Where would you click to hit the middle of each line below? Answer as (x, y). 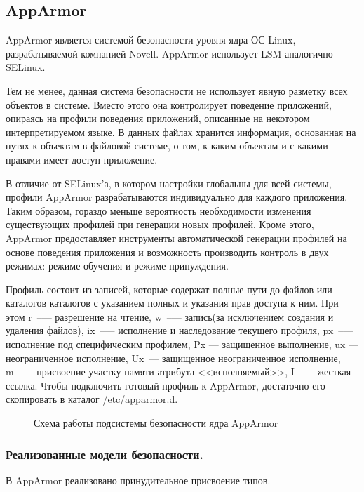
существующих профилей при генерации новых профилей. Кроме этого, (160, 224)
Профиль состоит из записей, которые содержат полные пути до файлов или (169, 289)
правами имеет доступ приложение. (82, 159)
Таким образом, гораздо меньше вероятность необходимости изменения (159, 210)
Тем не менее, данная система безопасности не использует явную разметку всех (177, 90)
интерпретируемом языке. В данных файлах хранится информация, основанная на (181, 132)
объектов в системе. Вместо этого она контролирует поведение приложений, (169, 104)
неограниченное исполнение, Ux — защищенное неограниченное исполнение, (173, 358)
